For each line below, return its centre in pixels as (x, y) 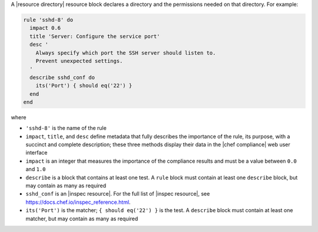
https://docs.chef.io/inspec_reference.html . (78, 202)
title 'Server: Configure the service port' (95, 36)
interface (37, 153)
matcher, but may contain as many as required (82, 218)
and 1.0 (36, 169)
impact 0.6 (45, 28)
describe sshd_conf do (62, 77)
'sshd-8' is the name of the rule (66, 128)
